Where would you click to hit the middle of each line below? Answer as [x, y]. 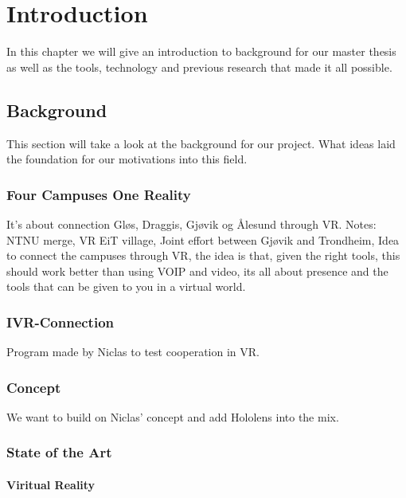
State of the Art [59, 452]
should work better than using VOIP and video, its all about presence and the [197, 271]
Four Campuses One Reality [99, 194]
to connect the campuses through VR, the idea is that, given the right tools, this [203, 255]
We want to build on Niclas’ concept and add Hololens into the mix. [173, 416]
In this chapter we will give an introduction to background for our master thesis [201, 51]
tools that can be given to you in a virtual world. [126, 286]
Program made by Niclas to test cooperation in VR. [133, 352]
